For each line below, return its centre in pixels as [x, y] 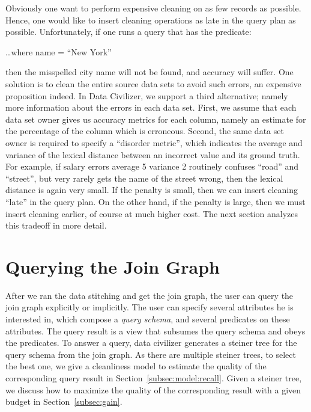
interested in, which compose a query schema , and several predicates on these [148, 319]
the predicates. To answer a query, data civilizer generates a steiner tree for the [151, 343]
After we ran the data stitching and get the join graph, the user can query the [149, 295]
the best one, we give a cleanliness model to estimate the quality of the [136, 366]
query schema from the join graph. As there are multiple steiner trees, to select [151, 354]
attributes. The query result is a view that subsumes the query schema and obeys [155, 331]
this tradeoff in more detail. [56, 225]
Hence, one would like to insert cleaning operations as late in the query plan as [151, 20]
